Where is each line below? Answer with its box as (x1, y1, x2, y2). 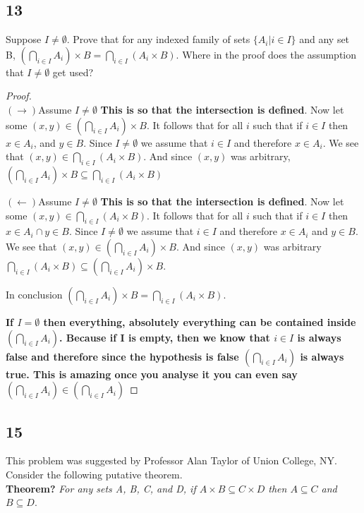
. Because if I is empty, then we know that (59, 330, 270, 344)
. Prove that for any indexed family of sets (66, 32, 250, 47)
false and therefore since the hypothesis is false (6, 349, 239, 363)
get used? (52, 64, 94, 79)
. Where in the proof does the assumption (176, 47, 357, 61)
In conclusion (6, 286, 63, 301)
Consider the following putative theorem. (6, 466, 183, 481)
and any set (299, 32, 350, 47)
